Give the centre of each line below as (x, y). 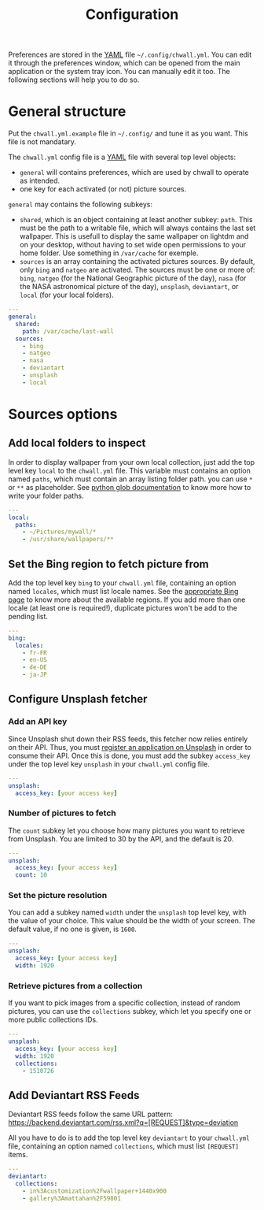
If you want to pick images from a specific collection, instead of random (125, 1003)
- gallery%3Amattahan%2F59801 (72, 1198)
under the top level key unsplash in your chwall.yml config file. (109, 764)
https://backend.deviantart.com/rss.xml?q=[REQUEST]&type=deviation (123, 1123)
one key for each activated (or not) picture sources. (103, 189)
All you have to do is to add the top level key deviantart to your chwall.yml (129, 1138)
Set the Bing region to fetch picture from (109, 564)
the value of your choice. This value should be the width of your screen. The (132, 921)
